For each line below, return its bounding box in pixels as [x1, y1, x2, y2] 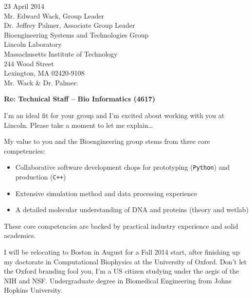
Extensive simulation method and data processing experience [15, 188, 197, 198]
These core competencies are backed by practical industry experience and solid [4, 220, 238, 231]
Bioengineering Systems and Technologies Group [4, 29, 149, 40]
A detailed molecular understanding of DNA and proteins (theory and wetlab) [15, 204, 249, 215]
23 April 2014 [4, 1, 44, 11]
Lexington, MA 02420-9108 [4, 68, 85, 78]
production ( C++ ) [15, 171, 66, 181]
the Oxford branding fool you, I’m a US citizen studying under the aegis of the [4, 266, 239, 276]
